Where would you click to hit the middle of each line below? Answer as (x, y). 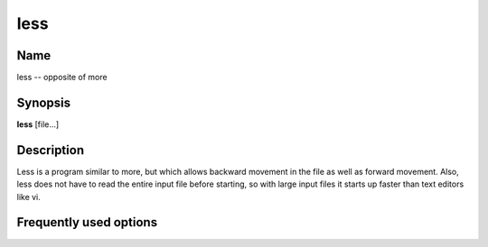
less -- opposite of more (62, 78)
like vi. (28, 197)
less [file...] (38, 124)
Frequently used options (87, 222)
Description (51, 150)
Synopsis (44, 102)
